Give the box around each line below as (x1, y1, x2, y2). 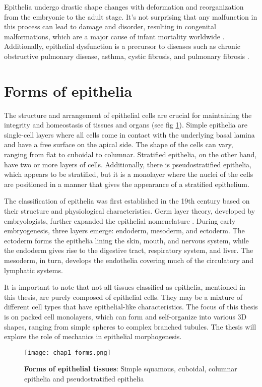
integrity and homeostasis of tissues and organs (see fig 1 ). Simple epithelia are (4, 119, 247, 130)
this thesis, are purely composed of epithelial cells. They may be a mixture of (4, 291, 242, 302)
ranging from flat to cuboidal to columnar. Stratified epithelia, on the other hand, (4, 149, 257, 160)
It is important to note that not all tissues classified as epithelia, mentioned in (4, 282, 245, 292)
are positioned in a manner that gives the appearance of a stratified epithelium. (4, 178, 249, 189)
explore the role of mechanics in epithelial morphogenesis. (4, 331, 182, 342)
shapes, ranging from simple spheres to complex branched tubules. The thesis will (4, 321, 256, 332)
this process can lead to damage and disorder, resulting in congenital (4, 21, 216, 32)
